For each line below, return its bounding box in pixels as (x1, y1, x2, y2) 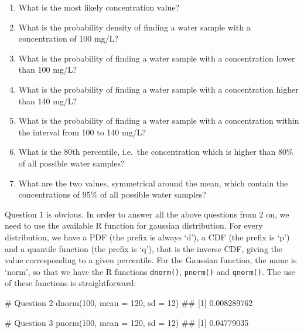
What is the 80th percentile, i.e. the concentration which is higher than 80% (18, 145, 293, 158)
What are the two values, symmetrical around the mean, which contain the (18, 176, 288, 189)
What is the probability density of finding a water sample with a (18, 21, 251, 33)
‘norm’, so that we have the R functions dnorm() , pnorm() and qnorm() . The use (5, 265, 295, 277)
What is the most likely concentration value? (18, 1, 180, 13)
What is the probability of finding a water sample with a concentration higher (18, 83, 299, 95)
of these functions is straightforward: (5, 277, 136, 289)
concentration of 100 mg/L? (18, 32, 118, 45)
